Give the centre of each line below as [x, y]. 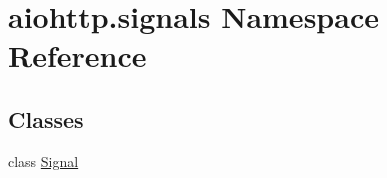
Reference [77, 55]
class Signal [43, 160]
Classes [46, 118]
